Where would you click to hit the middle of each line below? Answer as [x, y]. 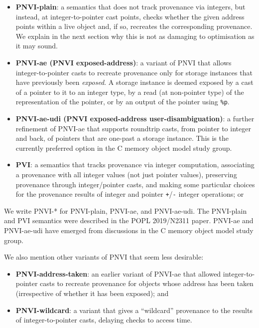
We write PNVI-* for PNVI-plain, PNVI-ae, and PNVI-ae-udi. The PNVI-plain [126, 210]
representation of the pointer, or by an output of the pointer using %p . [123, 102]
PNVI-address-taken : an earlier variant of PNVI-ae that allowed [118, 273]
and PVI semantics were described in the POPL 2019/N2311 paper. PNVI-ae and [129, 220]
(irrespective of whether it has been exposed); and [92, 293]
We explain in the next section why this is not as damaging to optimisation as [135, 36]
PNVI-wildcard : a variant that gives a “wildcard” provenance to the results [134, 310]
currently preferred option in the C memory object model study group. [124, 148]
